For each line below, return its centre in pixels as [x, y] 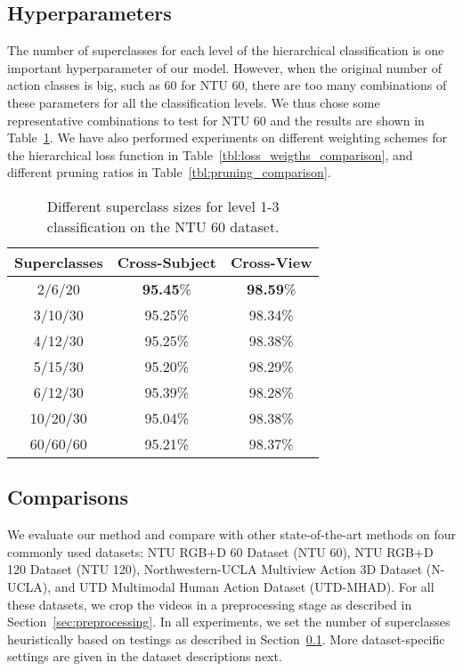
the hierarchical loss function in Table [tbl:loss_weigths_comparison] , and [210, 154]
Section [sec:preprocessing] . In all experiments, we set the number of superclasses [229, 622]
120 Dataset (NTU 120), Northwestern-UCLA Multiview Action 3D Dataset [215, 569]
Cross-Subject [167, 262]
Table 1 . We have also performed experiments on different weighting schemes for [227, 137]
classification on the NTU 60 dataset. [163, 226]
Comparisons [68, 497]
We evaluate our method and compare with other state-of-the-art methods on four [231, 534]
